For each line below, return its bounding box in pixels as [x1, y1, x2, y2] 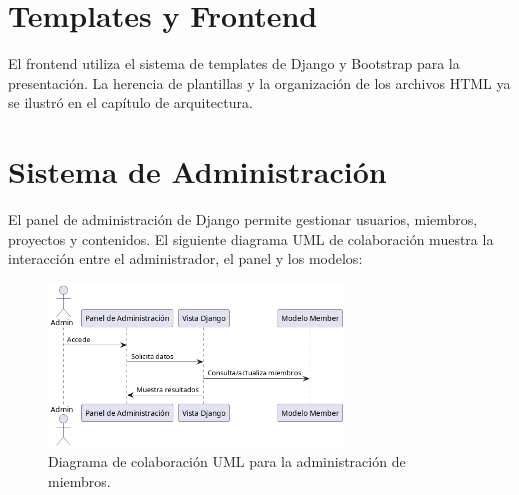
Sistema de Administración [8, 151, 387, 192]
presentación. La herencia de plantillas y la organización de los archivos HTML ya [8, 72, 511, 93]
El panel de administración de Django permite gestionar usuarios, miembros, [8, 209, 478, 230]
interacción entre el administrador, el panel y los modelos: [8, 248, 363, 269]
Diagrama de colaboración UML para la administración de [48, 451, 406, 472]
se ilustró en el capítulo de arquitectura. [8, 92, 253, 113]
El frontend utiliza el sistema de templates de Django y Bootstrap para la [8, 53, 460, 74]
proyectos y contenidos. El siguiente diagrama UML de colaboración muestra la [8, 228, 494, 249]
